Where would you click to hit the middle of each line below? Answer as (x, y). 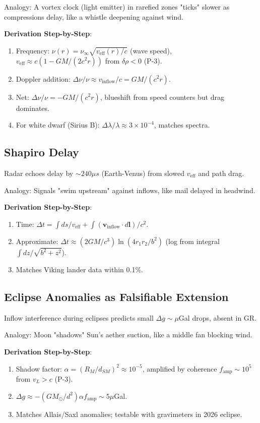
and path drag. (221, 173)
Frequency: (33, 50)
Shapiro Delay (42, 152)
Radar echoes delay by (39, 173)
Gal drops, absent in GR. (218, 317)
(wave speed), (151, 50)
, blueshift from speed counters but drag (162, 97)
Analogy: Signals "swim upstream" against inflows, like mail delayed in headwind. (130, 190)
